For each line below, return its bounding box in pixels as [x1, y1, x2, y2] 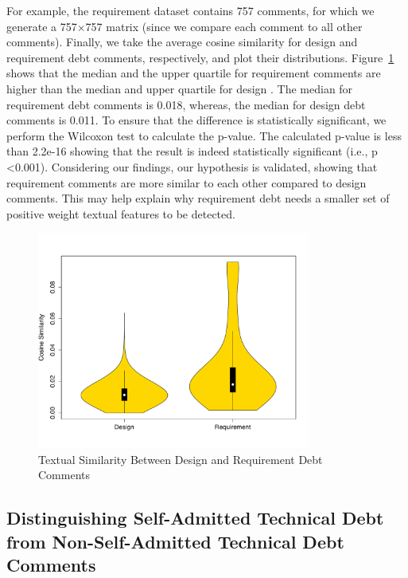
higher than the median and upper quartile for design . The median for [6, 80, 353, 96]
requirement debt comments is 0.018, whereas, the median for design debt [6, 96, 366, 112]
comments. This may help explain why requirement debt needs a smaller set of [6, 190, 390, 206]
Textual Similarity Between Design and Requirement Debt [38, 450, 323, 467]
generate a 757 [6, 18, 77, 34]
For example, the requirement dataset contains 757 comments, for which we [6, 2, 375, 18]
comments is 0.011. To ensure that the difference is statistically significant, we [6, 112, 387, 128]
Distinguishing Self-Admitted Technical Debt [6, 505, 384, 530]
